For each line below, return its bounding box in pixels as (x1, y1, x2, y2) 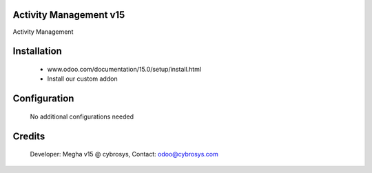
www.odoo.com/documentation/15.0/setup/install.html (47, 65, 202, 73)
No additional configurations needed (30, 112, 134, 121)
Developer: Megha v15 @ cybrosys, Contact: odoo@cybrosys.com (30, 150, 218, 159)
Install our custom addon (47, 74, 118, 83)
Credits (12, 130, 45, 142)
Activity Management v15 (12, 9, 125, 21)
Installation (12, 45, 62, 57)
